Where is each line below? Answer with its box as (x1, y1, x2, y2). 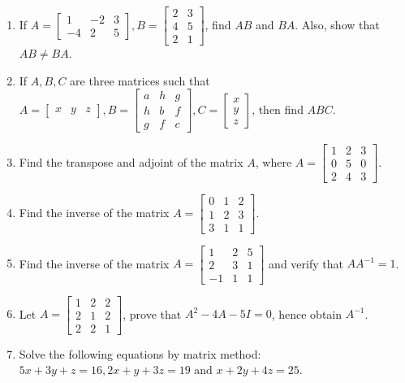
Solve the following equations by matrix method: (19, 345, 261, 362)
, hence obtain (271, 305, 343, 322)
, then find (252, 100, 304, 117)
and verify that (269, 255, 343, 272)
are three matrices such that (70, 72, 210, 89)
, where (255, 153, 292, 170)
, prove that (123, 305, 182, 322)
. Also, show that (295, 15, 380, 33)
